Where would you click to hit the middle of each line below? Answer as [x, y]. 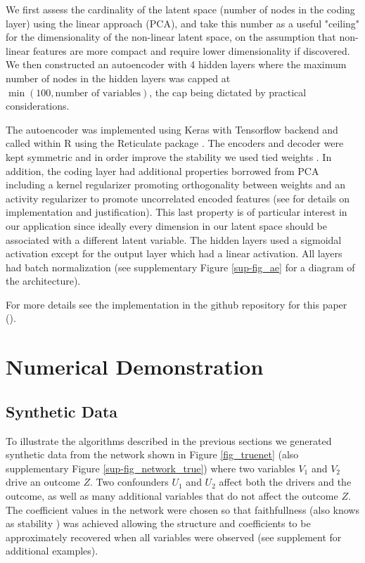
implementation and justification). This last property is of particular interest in [177, 212]
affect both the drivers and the [285, 482]
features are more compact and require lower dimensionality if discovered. [191, 50]
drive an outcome [43, 482]
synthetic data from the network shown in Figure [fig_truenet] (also [152, 454]
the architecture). [43, 281]
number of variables [98, 93]
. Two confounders [129, 482]
